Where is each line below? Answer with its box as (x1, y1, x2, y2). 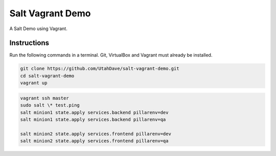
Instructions (9, 39, 50, 47)
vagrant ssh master (20, 95, 69, 101)
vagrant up (20, 80, 48, 86)
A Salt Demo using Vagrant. (9, 25, 67, 32)
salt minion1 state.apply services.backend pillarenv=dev (20, 110, 169, 115)
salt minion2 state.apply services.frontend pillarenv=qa (20, 138, 169, 144)
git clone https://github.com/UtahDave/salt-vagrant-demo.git (20, 66, 179, 71)
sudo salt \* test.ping (20, 102, 80, 108)
